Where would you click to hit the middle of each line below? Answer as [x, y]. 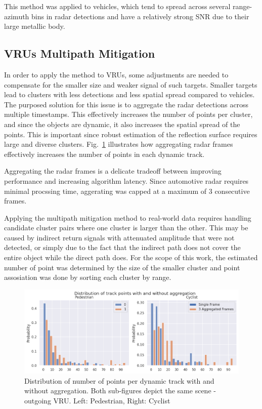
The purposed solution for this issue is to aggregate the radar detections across [126, 104]
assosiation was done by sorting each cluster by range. [88, 277]
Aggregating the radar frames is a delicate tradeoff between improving [113, 171]
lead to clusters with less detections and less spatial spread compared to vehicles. [129, 94]
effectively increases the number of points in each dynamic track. [104, 154]
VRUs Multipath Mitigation [80, 53]
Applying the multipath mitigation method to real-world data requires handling [128, 217]
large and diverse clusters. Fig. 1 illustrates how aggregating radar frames [119, 144]
